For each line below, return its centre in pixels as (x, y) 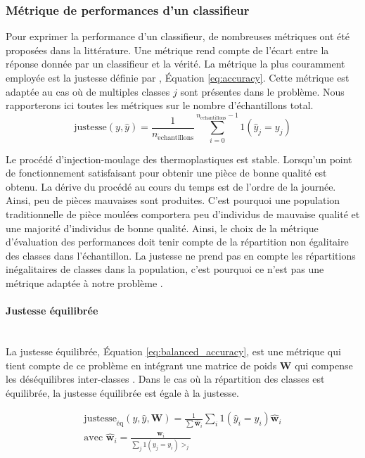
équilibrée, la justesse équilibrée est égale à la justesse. (122, 392)
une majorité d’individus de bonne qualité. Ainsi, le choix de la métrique (162, 228)
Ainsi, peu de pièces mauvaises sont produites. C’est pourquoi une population (173, 200)
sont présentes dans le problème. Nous (262, 91)
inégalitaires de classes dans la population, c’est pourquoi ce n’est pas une (165, 269)
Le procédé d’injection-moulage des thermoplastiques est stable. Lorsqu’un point (179, 159)
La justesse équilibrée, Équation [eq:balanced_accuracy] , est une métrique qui (173, 351)
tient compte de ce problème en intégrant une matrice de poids (141, 365)
